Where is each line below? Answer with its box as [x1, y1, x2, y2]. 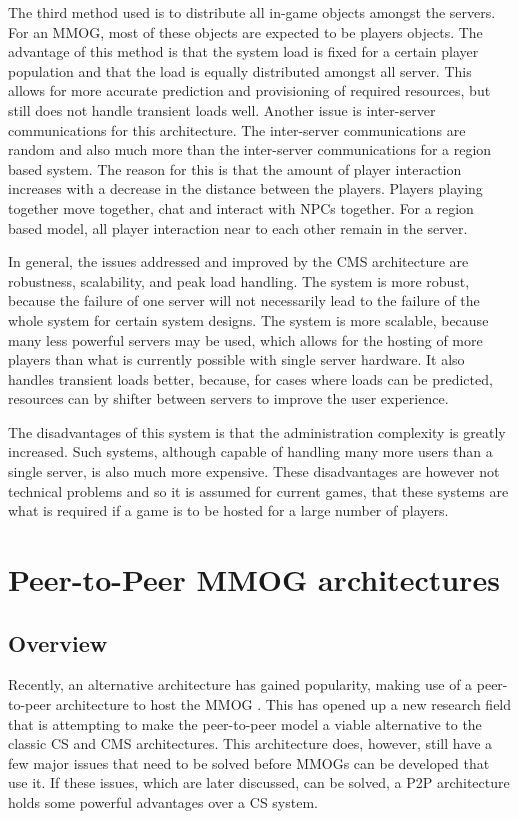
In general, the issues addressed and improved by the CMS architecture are [8, 251, 469, 272]
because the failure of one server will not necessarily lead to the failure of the [8, 290, 480, 311]
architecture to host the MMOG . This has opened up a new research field [55, 694, 512, 715]
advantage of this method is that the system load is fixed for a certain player [8, 41, 479, 62]
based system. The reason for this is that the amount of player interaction [8, 158, 462, 179]
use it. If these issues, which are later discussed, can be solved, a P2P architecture [8, 772, 510, 793]
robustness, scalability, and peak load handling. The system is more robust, [8, 270, 470, 291]
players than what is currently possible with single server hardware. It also [8, 349, 465, 370]
